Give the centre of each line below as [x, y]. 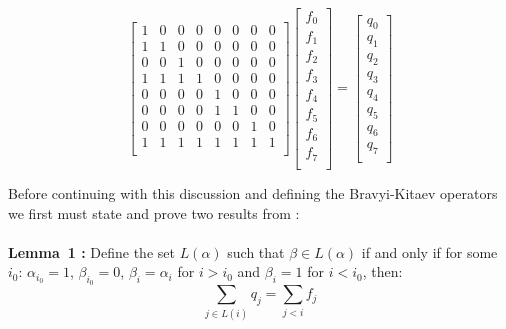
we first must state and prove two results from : [154, 212]
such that [256, 251]
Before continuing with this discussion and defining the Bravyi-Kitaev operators [253, 192]
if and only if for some [429, 251]
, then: [382, 271]
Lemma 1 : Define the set [91, 251]
